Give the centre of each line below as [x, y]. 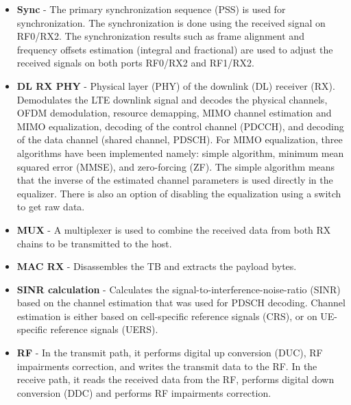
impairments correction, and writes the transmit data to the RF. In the [167, 366]
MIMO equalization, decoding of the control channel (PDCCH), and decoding [180, 126]
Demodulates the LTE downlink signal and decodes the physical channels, [172, 99]
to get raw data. [51, 207]
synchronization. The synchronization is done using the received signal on [171, 22]
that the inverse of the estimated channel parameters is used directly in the [175, 180]
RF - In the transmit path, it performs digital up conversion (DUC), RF [170, 353]
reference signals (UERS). [104, 329]
